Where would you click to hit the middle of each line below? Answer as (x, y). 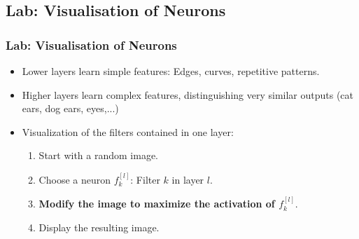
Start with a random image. (99, 155)
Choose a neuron (75, 179)
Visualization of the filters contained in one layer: (128, 131)
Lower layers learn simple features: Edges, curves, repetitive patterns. (171, 71)
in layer (188, 179)
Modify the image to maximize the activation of (157, 204)
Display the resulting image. (99, 227)
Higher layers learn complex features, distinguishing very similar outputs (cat (188, 94)
